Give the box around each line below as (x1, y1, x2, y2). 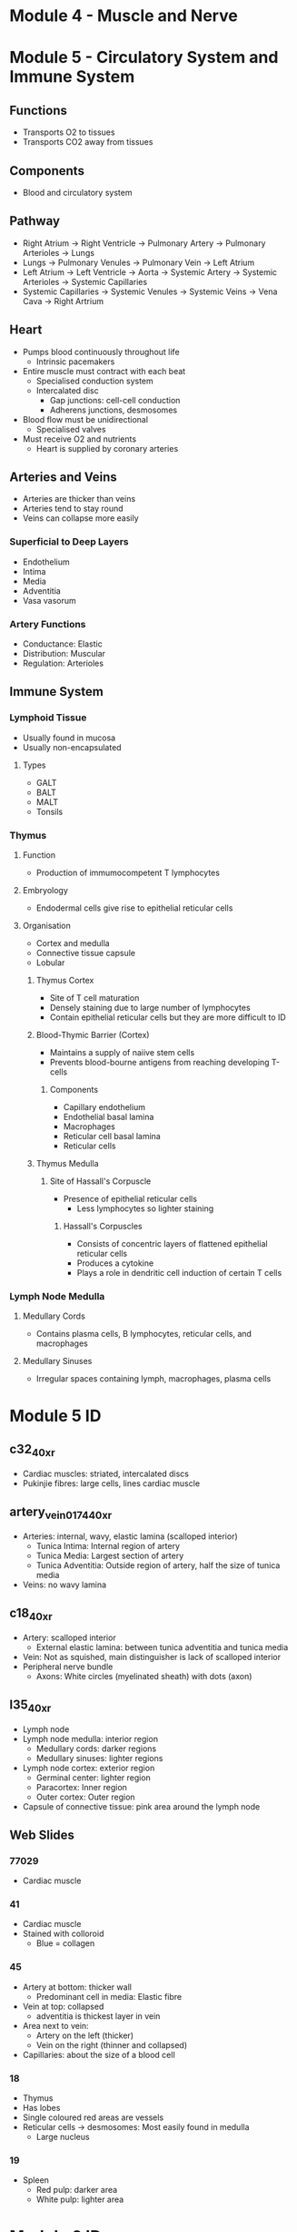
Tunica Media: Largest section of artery (35, 1550, 184, 1561)
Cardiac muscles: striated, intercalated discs (22, 1468, 189, 1479)
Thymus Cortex (35, 975, 94, 986)
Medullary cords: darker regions (35, 1743, 157, 1754)
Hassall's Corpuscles (63, 1221, 143, 1232)
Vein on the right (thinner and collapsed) (35, 2039, 188, 2050)
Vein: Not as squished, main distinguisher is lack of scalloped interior (22, 1651, 282, 1662)
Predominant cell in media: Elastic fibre (35, 1991, 183, 2002)
